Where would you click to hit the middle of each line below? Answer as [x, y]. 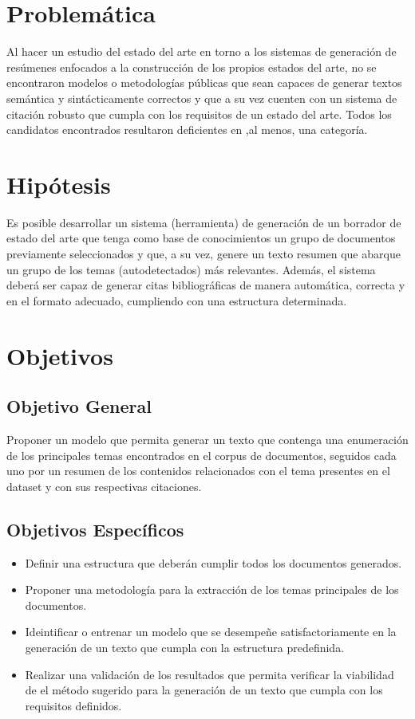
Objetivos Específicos [95, 529]
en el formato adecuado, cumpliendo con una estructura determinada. [177, 300]
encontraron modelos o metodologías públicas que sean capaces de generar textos [204, 83]
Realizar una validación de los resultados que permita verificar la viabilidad [209, 674]
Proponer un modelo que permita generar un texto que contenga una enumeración [207, 439]
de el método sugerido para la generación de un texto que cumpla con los [204, 690]
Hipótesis [59, 184]
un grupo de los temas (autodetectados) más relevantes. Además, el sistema [191, 269]
